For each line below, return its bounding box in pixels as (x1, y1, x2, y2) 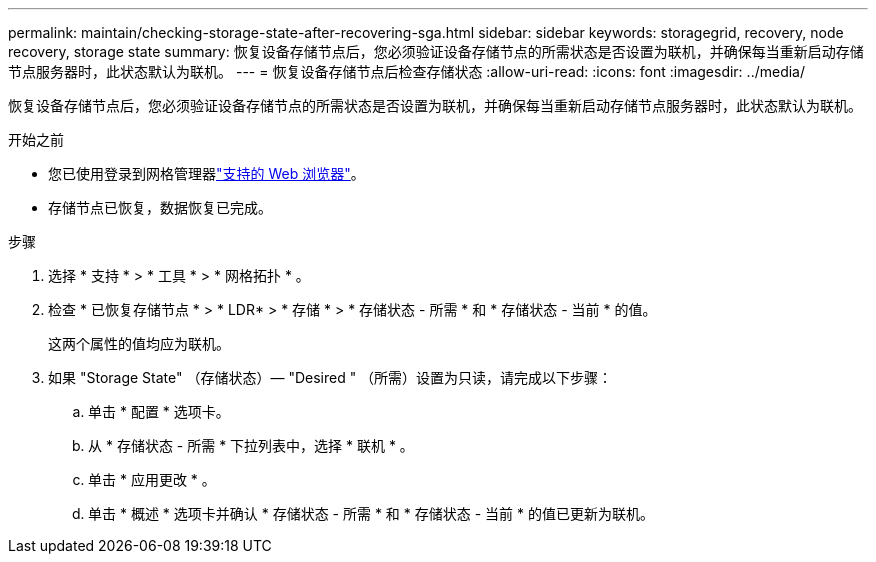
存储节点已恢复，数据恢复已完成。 (48, 199, 272, 216)
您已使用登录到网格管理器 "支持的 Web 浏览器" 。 (48, 165, 365, 182)
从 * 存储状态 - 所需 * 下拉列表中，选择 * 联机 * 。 (88, 437, 414, 454)
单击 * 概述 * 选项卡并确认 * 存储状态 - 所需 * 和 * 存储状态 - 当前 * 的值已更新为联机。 (88, 505, 654, 522)
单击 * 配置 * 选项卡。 (88, 403, 230, 420)
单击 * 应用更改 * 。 (88, 471, 216, 488)
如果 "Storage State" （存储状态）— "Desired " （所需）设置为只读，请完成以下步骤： (48, 369, 613, 386)
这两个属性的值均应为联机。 (48, 335, 230, 352)
